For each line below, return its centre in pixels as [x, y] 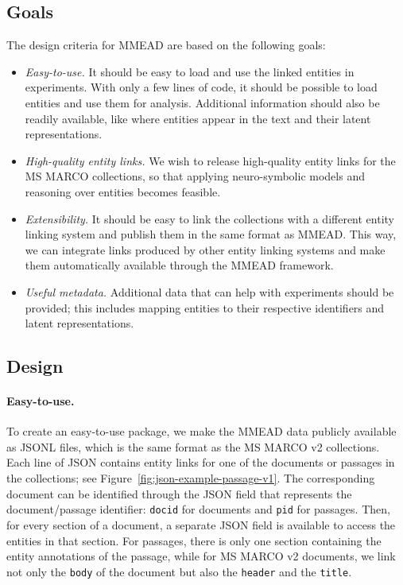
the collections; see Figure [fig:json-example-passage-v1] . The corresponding [191, 478]
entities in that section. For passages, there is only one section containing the [194, 540]
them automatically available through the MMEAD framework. [179, 265]
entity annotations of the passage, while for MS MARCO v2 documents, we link [201, 556]
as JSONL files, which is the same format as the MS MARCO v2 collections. [193, 446]
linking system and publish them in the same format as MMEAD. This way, [211, 234]
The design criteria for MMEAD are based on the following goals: [166, 45]
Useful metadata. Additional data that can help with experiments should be [209, 291]
